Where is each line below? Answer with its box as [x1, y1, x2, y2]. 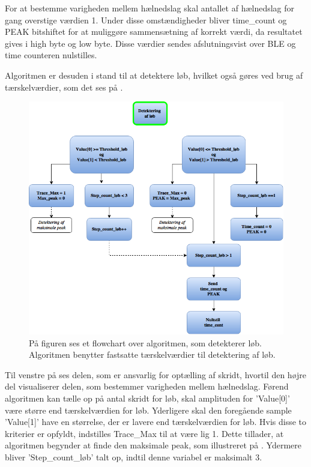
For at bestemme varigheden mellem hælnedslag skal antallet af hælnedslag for [5, 2, 295, 14]
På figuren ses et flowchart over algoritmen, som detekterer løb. [29, 336, 262, 349]
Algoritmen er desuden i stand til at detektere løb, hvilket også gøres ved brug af [5, 68, 303, 81]
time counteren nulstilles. [5, 49, 97, 61]
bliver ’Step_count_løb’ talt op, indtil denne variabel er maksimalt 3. [5, 451, 262, 463]
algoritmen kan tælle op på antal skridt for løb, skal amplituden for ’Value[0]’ [5, 392, 290, 405]
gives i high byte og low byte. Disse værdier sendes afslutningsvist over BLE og [5, 37, 296, 49]
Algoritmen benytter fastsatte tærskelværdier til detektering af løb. [29, 348, 276, 361]
